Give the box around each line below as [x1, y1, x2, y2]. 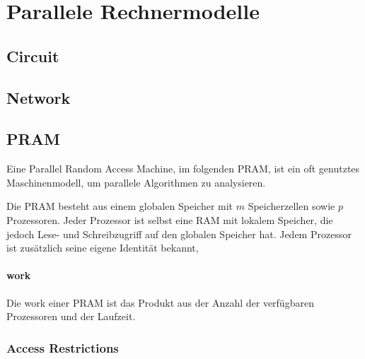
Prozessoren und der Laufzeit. [6, 309, 136, 324]
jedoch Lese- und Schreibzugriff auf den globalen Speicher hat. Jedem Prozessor [6, 226, 352, 241]
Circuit [6, 45, 59, 66]
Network [6, 86, 71, 108]
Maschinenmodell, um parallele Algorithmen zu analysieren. [6, 175, 266, 189]
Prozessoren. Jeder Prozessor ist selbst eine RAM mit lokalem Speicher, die [6, 212, 333, 227]
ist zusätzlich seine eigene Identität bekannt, [6, 240, 199, 255]
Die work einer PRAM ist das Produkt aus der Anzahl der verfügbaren [6, 295, 314, 310]
